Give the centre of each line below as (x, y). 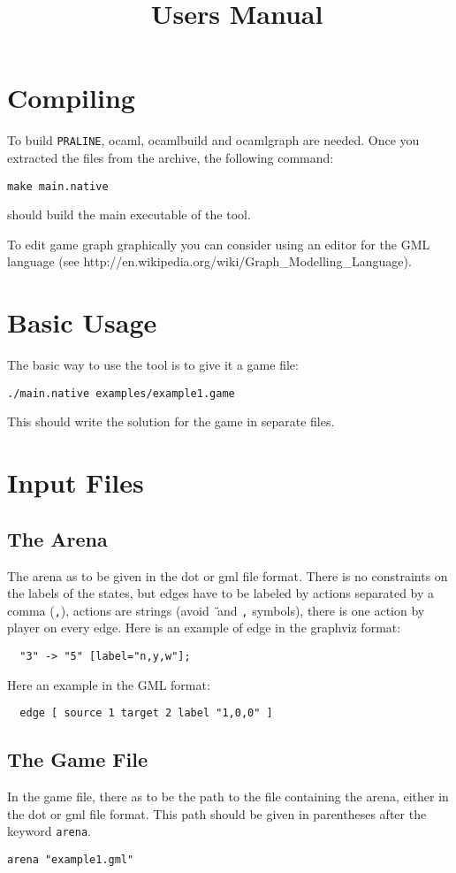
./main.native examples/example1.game (121, 393)
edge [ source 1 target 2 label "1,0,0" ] (146, 713)
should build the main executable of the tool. (129, 214)
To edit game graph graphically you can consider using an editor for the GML (219, 244)
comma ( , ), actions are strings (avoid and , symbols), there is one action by (216, 610)
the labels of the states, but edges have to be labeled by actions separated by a (221, 593)
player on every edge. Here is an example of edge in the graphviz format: (204, 628)
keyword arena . (49, 831)
